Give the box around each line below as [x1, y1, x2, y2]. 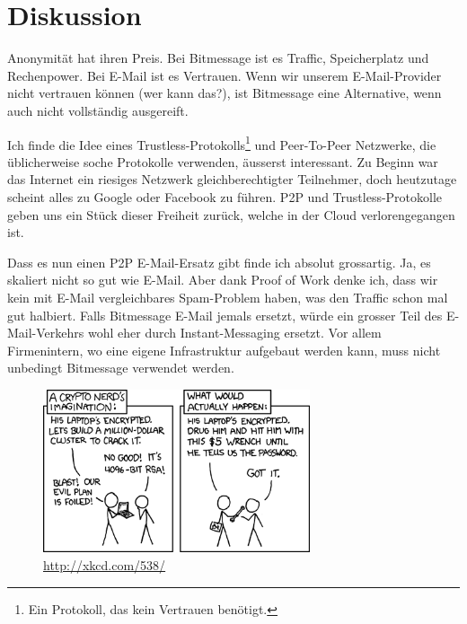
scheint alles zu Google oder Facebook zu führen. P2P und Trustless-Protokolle [7, 187, 443, 206]
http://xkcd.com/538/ [43, 555, 166, 574]
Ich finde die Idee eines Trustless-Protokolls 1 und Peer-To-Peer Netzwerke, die [7, 132, 436, 154]
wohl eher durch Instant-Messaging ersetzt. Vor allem [87, 323, 382, 342]
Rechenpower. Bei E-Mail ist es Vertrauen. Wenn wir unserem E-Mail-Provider [7, 66, 442, 84]
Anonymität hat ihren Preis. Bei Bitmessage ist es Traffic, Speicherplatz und [7, 48, 429, 67]
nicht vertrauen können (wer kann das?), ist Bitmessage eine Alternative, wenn [7, 83, 442, 102]
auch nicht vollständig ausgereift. [7, 101, 189, 119]
